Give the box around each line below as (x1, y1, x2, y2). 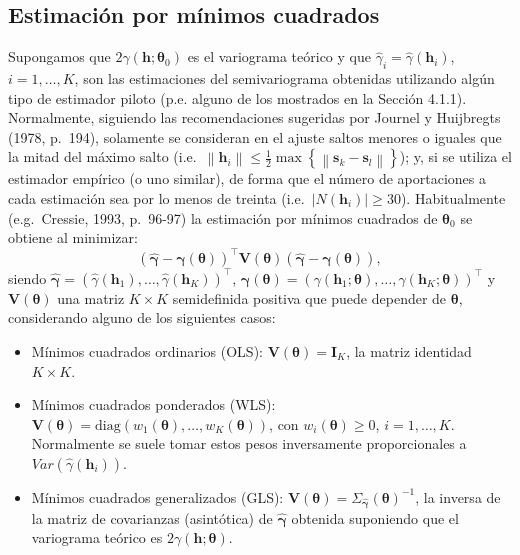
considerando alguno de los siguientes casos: (8, 307, 276, 328)
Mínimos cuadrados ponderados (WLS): (31, 394, 276, 415)
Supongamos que (8, 46, 111, 67)
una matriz (57, 287, 125, 308)
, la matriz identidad (346, 340, 472, 361)
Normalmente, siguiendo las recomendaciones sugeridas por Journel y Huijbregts (8, 107, 501, 128)
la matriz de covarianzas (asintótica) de (31, 507, 273, 528)
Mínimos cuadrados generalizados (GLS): (31, 486, 284, 507)
